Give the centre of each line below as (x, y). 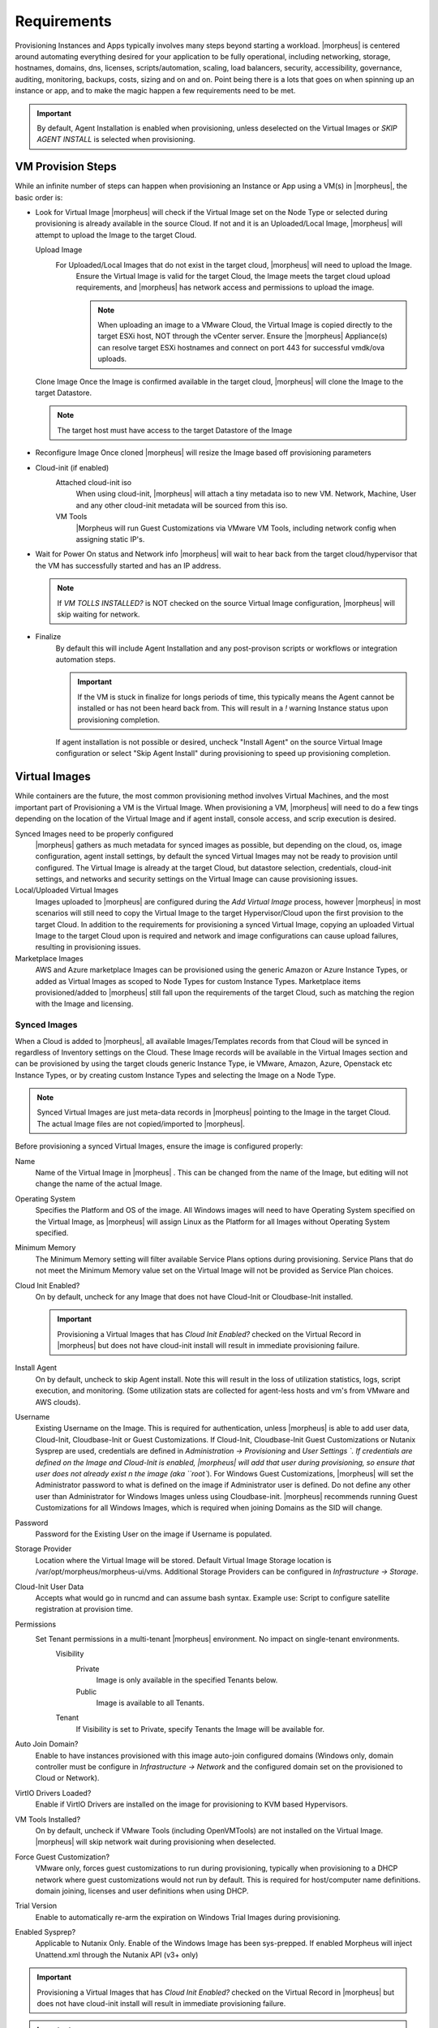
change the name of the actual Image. (99, 1184)
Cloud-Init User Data (49, 1587)
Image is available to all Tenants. (150, 1703)
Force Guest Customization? (62, 1857)
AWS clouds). (58, 1402)
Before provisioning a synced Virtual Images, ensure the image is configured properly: (159, 1146)
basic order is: (39, 197)
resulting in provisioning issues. (88, 947)
